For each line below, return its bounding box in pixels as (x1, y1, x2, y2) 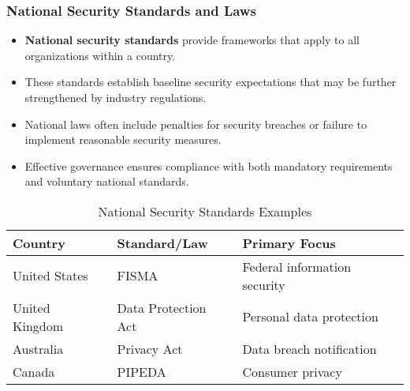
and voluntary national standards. (24, 173, 189, 190)
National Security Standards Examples (98, 201, 312, 220)
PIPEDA (117, 362, 166, 381)
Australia (13, 339, 64, 358)
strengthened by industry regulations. (24, 89, 207, 105)
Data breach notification (242, 339, 377, 358)
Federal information (242, 257, 352, 276)
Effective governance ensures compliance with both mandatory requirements (24, 157, 393, 174)
